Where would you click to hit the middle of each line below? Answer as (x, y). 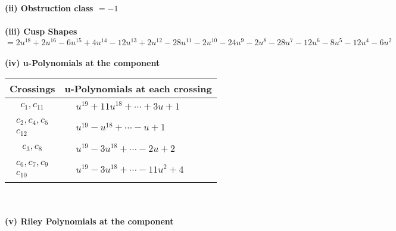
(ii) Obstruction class (49, 8)
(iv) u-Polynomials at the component (82, 63)
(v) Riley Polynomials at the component (89, 221)
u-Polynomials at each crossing (138, 89)
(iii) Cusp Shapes (41, 31)
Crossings (32, 89)
